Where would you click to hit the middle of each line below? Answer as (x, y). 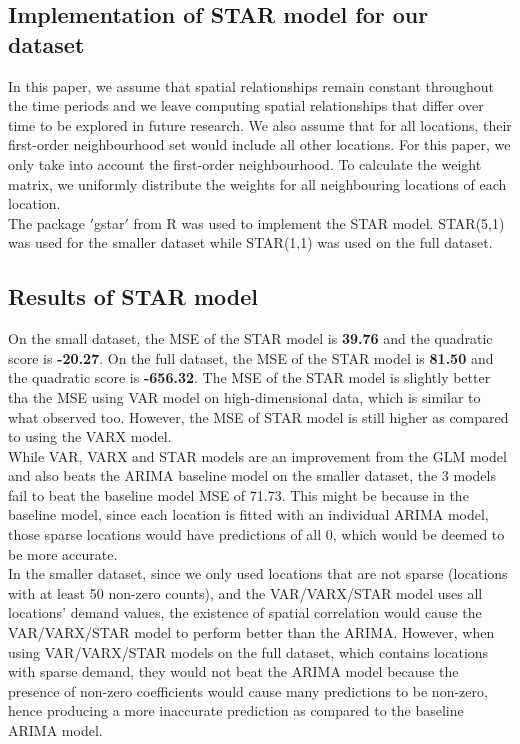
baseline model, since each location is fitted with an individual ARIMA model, (248, 514)
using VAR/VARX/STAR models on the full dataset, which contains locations (248, 651)
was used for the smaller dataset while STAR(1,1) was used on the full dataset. (250, 242)
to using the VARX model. (90, 436)
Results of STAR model (133, 296)
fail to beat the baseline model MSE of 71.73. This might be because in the (238, 494)
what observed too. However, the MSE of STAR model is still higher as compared (258, 416)
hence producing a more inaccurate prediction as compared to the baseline (236, 710)
